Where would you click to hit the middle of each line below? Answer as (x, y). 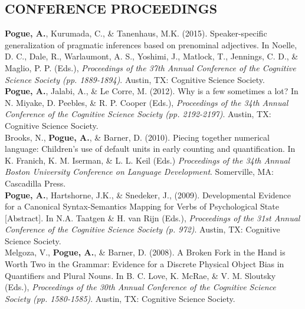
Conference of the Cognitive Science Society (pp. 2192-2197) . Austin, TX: (138, 114)
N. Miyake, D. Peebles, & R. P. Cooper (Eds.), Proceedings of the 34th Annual (147, 102)
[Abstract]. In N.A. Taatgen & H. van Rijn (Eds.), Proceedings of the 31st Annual (152, 217)
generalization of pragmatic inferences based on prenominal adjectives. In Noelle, (151, 44)
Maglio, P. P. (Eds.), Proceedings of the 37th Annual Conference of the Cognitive (150, 67)
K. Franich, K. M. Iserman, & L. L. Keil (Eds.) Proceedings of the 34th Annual (147, 160)
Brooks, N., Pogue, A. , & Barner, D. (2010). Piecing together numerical (137, 137)
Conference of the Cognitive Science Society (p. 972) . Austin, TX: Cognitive (142, 229)
